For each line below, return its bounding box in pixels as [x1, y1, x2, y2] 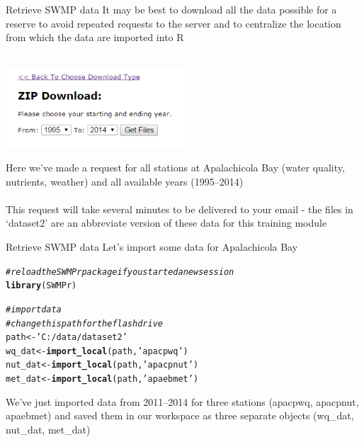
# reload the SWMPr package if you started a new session [6, 266, 234, 277]
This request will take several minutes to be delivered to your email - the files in [6, 201, 353, 216]
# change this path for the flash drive [6, 318, 163, 329]
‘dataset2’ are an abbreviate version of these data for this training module [6, 215, 327, 230]
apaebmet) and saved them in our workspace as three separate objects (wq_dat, [6, 408, 354, 423]
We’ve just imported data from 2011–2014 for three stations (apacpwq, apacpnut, [6, 394, 359, 409]
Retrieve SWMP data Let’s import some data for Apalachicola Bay [6, 239, 298, 254]
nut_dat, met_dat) [6, 421, 91, 436]
